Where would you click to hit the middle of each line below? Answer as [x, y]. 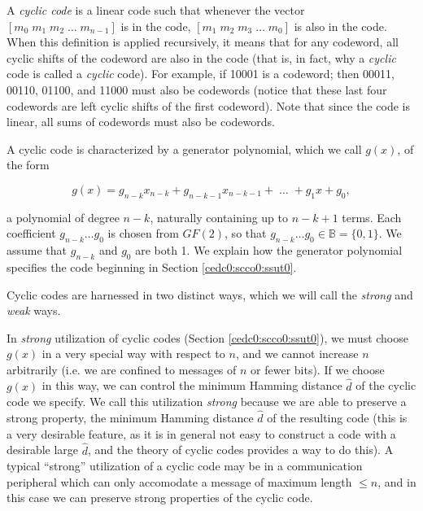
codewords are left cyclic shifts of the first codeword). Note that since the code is [209, 105]
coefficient [31, 233]
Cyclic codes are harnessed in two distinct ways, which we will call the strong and [210, 294]
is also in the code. [340, 26]
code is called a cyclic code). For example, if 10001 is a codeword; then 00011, [201, 74]
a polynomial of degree [63, 217]
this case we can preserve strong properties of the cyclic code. [160, 498]
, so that [246, 233]
